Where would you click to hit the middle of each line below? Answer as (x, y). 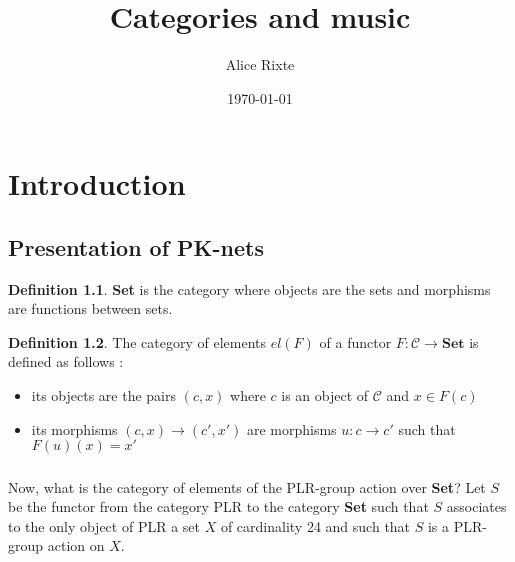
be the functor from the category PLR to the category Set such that (218, 506)
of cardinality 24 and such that (315, 525)
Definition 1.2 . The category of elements (137, 341)
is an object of (325, 395)
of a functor (355, 341)
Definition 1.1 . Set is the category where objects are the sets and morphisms (249, 288)
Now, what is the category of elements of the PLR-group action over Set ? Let (247, 486)
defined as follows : (66, 361)
